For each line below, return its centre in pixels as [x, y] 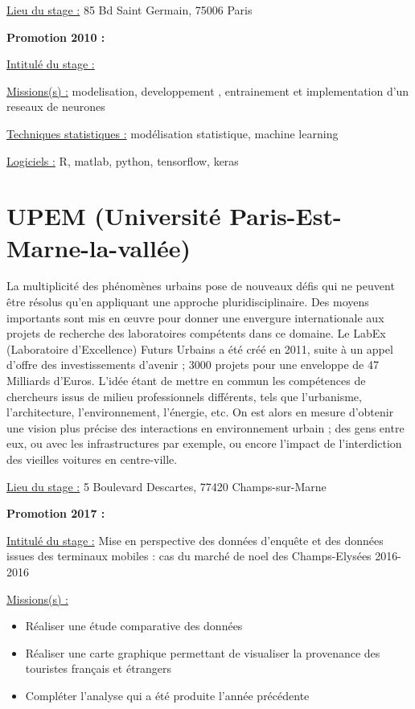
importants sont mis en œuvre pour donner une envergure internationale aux [195, 317]
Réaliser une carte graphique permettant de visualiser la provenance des [203, 652]
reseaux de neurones [56, 107]
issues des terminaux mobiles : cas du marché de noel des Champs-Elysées [189, 556]
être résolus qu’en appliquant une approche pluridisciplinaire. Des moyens [188, 302]
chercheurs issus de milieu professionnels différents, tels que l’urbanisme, [184, 396]
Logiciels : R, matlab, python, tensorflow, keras [123, 160]
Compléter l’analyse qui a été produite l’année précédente [167, 695]
